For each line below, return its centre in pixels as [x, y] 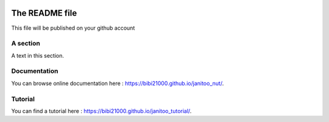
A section [26, 44]
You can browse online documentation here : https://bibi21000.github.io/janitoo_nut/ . [118, 83]
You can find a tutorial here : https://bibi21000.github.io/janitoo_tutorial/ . [101, 111]
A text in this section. [37, 55]
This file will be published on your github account [73, 28]
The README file [44, 13]
